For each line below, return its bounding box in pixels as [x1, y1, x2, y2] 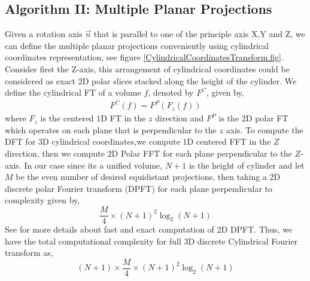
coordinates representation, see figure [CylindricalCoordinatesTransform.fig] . [5, 51, 284, 63]
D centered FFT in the [187, 135, 271, 148]
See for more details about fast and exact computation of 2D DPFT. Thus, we [5, 223, 293, 236]
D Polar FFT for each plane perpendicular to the [111, 147, 292, 160]
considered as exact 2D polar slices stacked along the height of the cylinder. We [5, 74, 297, 87]
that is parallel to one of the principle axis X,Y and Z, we [93, 28, 305, 40]
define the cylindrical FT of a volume [5, 86, 141, 99]
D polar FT [245, 112, 288, 124]
